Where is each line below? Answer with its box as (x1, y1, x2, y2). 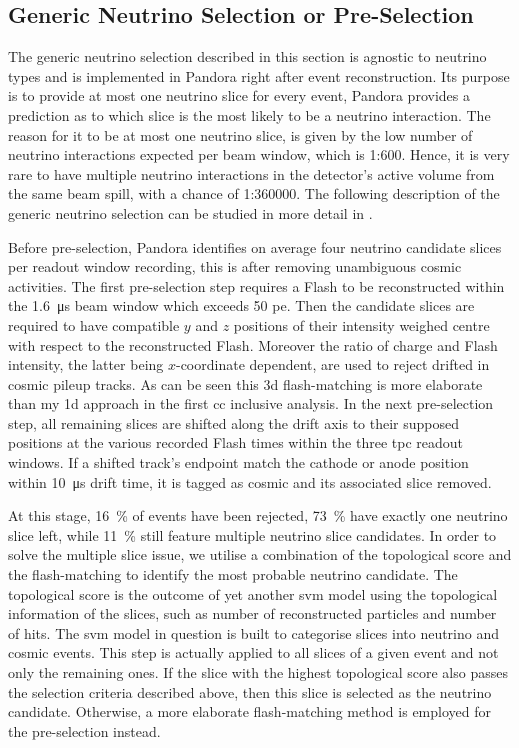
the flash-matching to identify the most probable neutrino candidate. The (8, 564, 458, 585)
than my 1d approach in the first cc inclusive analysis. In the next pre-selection (8, 393, 494, 414)
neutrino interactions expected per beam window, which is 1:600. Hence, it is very (8, 144, 510, 165)
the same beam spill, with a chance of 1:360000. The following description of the (8, 183, 500, 204)
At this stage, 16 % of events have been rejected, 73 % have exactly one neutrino (8, 505, 508, 526)
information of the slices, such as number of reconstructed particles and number (8, 603, 497, 624)
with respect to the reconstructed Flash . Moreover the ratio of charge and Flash (8, 334, 498, 355)
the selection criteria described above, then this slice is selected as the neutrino (8, 681, 492, 702)
